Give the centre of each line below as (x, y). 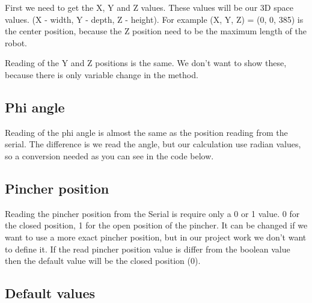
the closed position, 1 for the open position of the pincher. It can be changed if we (156, 225)
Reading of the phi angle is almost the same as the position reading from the (146, 132)
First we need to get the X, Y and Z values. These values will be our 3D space (149, 7)
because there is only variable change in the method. (102, 74)
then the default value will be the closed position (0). (103, 261)
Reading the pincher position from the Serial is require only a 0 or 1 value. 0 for (152, 213)
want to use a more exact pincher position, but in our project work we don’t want (156, 237)
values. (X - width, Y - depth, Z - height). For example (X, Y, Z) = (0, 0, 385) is (154, 19)
